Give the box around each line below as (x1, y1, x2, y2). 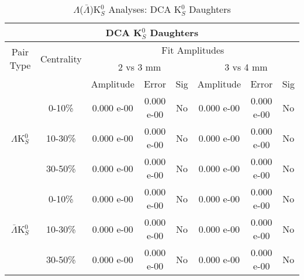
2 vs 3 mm (118, 60, 161, 73)
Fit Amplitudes (161, 43, 224, 57)
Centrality (40, 51, 82, 65)
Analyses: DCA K (108, 2, 182, 16)
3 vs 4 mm (224, 60, 268, 73)
